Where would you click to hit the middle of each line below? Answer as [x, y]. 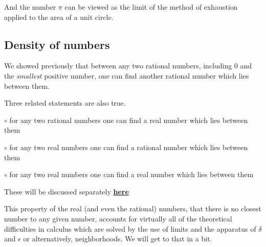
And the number [30, 7]
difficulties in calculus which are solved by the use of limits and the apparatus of [130, 228]
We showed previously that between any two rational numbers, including [118, 66]
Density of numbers [57, 44]
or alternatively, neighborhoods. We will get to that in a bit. [118, 239]
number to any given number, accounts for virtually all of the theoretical [118, 218]
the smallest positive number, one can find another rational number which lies [127, 75]
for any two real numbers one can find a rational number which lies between [129, 147]
